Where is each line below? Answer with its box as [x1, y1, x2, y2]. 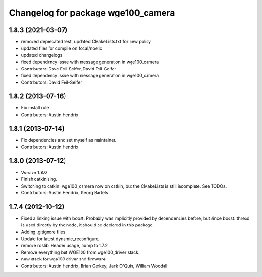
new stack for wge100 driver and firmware [21, 256, 106, 262]
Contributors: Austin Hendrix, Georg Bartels [21, 190, 109, 196]
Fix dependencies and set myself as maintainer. [21, 137, 116, 143]
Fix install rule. [21, 105, 50, 111]
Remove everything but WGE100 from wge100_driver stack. [21, 249, 140, 255]
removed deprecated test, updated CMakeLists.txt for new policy [21, 39, 151, 45]
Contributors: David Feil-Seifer [21, 79, 82, 85]
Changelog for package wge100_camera [9, 7, 175, 18]
